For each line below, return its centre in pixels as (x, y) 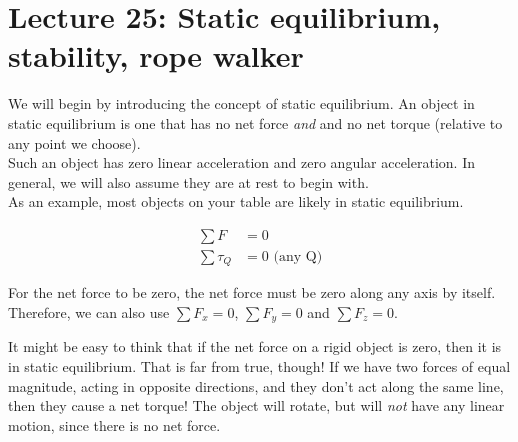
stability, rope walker (156, 55)
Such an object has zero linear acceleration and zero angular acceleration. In (241, 162)
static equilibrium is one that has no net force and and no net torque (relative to (255, 122)
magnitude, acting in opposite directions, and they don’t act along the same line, (256, 385)
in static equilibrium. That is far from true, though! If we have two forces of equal (259, 366)
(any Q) (298, 256)
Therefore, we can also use (89, 311)
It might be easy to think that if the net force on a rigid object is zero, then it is (255, 346)
